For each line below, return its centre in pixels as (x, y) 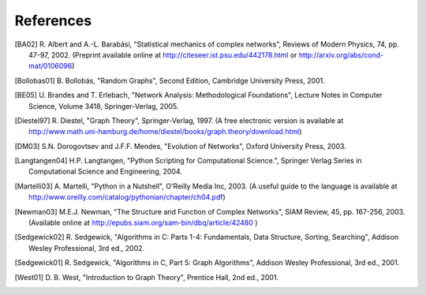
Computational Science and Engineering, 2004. (106, 172)
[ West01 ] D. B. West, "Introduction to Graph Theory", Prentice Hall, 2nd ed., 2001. (147, 277)
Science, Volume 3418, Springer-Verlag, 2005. (104, 106)
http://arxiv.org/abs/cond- (341, 54)
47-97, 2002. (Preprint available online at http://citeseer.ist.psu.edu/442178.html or (163, 54)
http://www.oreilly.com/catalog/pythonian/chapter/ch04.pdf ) (127, 197)
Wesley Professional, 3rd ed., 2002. (87, 248)
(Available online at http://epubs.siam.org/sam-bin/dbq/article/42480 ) (143, 223)
